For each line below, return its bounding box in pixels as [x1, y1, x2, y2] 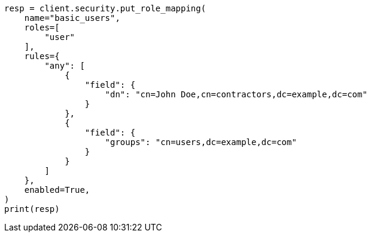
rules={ [24, 51, 60, 61]
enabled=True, [24, 185, 90, 195]
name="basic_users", [24, 13, 120, 23]
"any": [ [44, 61, 85, 70]
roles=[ [24, 23, 60, 32]
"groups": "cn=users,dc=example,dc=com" [105, 137, 297, 147]
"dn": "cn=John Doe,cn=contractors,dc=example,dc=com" [105, 90, 367, 99]
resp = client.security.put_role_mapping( [4, 4, 206, 13]
